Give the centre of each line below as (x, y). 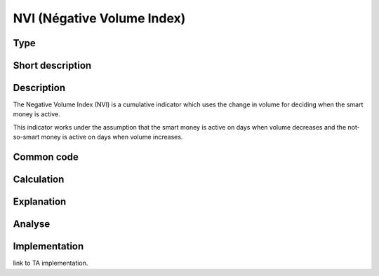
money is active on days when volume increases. (112, 137)
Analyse (32, 224)
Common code (46, 157)
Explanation (40, 202)
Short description (52, 65)
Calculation (39, 180)
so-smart (26, 137)
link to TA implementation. (51, 263)
